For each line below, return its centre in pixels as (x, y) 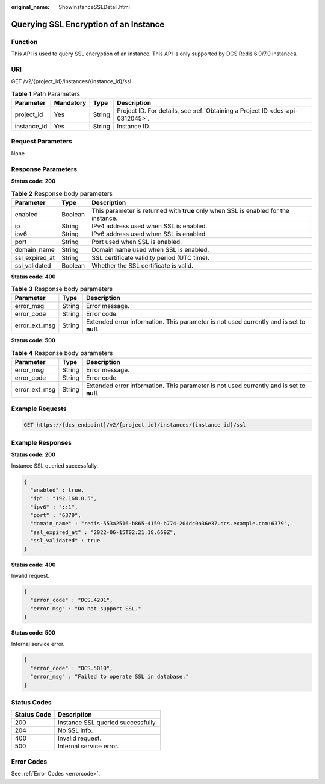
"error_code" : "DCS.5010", (72, 668)
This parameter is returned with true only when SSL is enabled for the (190, 210)
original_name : (30, 7)
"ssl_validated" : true (65, 541)
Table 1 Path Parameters (46, 93)
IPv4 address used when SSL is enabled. (149, 226)
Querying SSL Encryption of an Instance (88, 24)
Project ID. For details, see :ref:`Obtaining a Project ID (192, 111)
